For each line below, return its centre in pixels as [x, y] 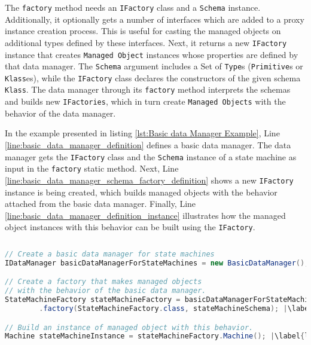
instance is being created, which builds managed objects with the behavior [141, 192]
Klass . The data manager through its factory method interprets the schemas [148, 89]
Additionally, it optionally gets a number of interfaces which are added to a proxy [155, 19]
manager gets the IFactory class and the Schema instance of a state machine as [151, 156]
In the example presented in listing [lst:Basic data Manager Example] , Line [142, 133]
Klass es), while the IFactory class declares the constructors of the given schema [153, 77]
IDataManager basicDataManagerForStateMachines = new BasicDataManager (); [157, 263]
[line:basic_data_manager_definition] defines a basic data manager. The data [148, 144]
